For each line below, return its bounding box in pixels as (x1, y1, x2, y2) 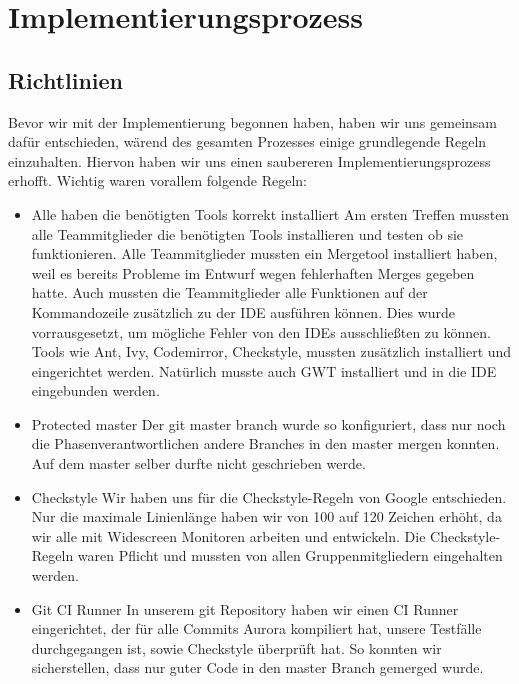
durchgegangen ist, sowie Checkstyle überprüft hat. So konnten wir (31, 637, 442, 658)
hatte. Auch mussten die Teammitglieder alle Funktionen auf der (31, 282, 428, 303)
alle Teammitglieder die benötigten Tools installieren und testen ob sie (31, 223, 464, 244)
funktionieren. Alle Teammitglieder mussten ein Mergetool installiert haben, (31, 243, 498, 264)
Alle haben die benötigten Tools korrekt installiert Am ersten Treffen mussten (31, 203, 510, 224)
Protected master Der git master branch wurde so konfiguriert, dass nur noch (31, 413, 506, 434)
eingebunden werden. (31, 380, 160, 401)
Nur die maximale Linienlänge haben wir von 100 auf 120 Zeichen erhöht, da (31, 506, 502, 527)
